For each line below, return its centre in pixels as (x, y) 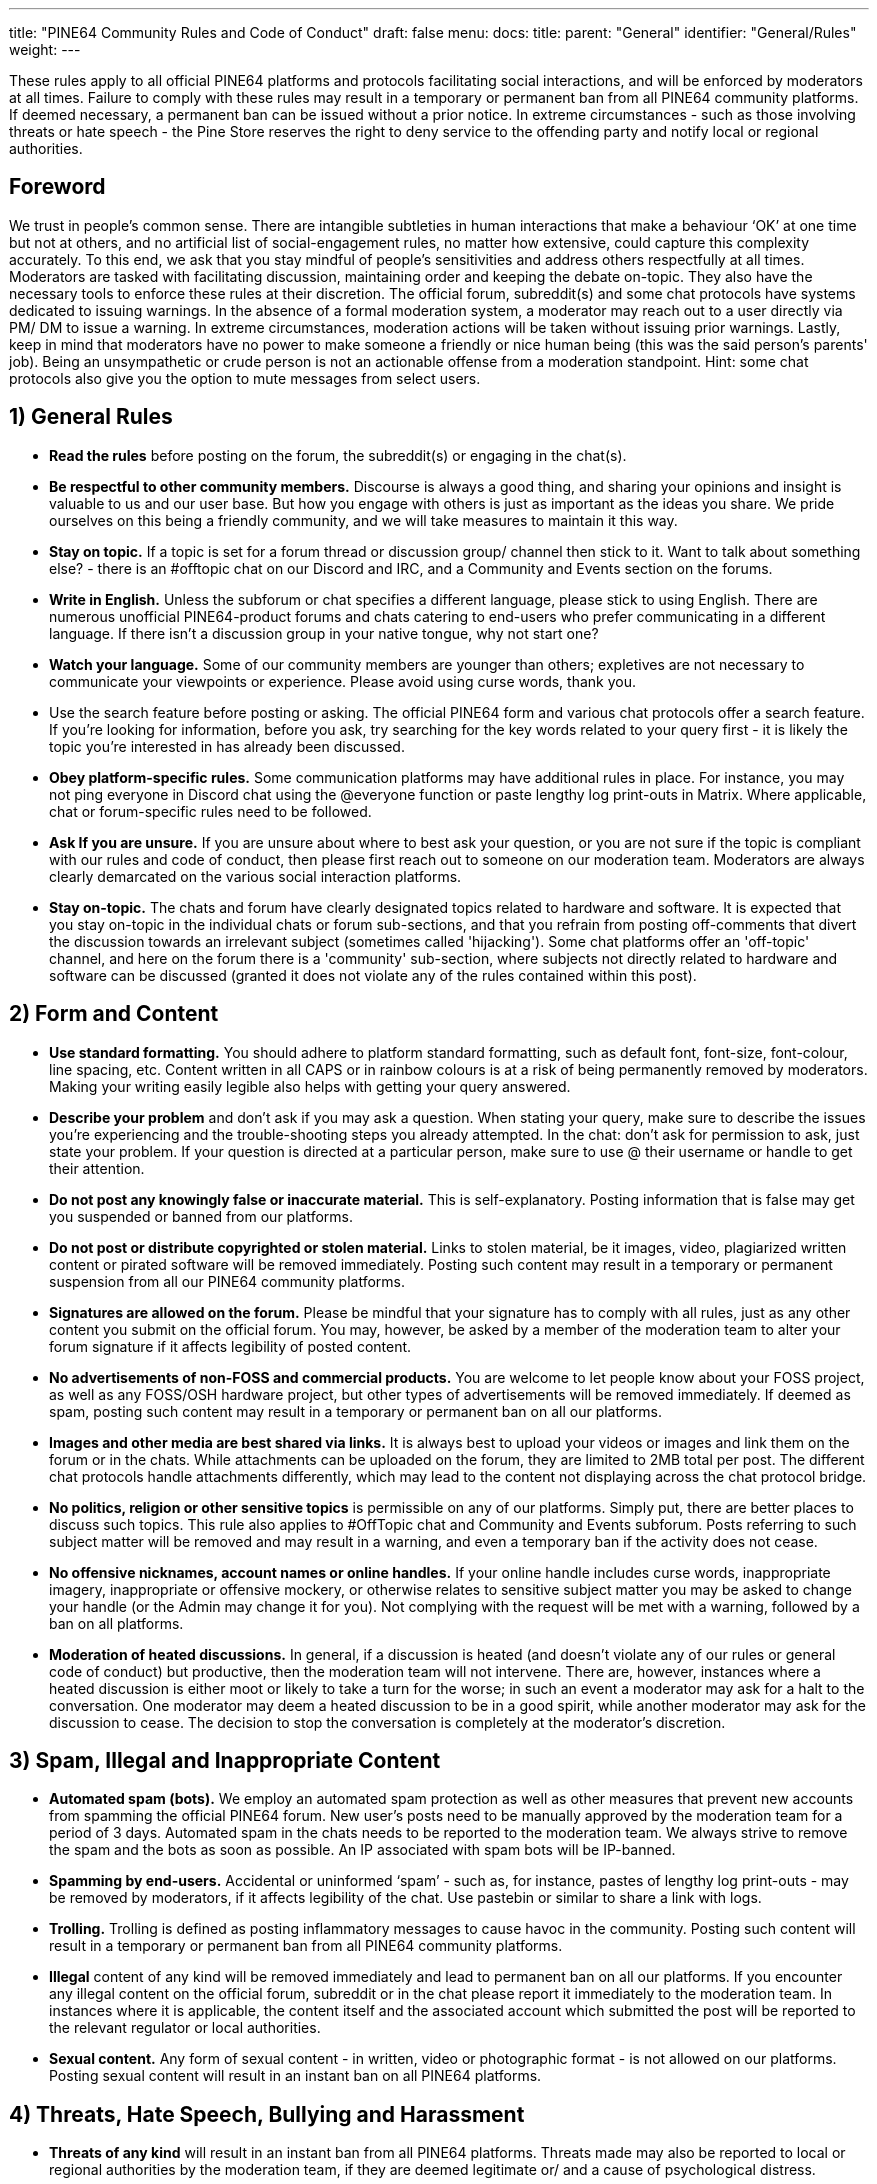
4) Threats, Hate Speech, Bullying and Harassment (267, 2114)
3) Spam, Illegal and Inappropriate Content (225, 1760)
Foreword (57, 187)
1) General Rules (91, 417)
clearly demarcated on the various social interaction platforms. (255, 876)
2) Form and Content (114, 1014)
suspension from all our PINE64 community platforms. (227, 1281)
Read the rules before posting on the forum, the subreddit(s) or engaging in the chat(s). (338, 455)
